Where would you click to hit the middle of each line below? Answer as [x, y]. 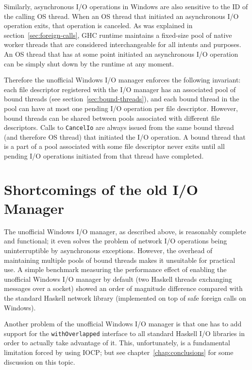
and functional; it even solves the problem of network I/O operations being [116, 241]
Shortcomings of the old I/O [101, 189]
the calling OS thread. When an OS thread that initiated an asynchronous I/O [121, 16]
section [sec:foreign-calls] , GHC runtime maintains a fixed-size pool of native [118, 35]
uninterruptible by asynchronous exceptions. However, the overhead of [108, 250]
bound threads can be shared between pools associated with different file [112, 118]
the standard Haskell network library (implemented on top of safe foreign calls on [125, 298]
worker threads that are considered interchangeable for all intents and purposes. [123, 44]
